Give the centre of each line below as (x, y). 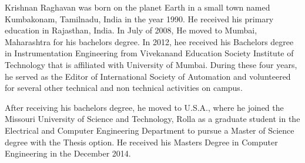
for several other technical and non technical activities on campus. (124, 88)
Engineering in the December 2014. (68, 153)
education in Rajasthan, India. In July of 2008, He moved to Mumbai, (131, 30)
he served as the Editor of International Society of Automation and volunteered (148, 76)
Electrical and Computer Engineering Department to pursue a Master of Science (150, 130)
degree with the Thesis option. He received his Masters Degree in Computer (141, 142)
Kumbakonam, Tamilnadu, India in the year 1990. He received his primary (139, 18)
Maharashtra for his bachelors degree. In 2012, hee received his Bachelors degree (149, 41)
